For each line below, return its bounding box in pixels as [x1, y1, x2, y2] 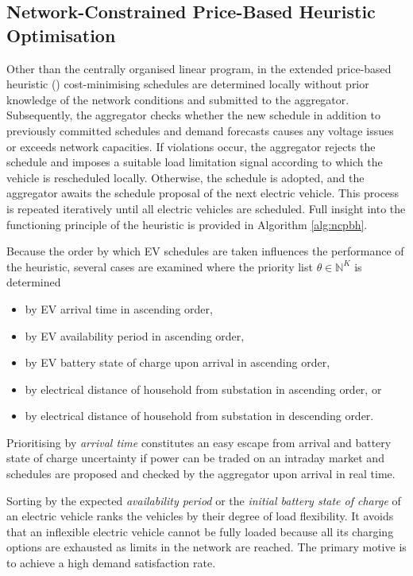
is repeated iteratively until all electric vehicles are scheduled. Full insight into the [6, 200, 406, 216]
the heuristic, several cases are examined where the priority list [6, 258, 313, 274]
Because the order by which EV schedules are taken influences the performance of [6, 243, 404, 259]
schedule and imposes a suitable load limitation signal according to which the [6, 154, 383, 170]
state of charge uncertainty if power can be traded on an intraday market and [6, 450, 384, 466]
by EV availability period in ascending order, [25, 327, 245, 344]
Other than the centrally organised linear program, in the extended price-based [6, 60, 392, 76]
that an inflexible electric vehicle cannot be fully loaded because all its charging [6, 523, 394, 539]
